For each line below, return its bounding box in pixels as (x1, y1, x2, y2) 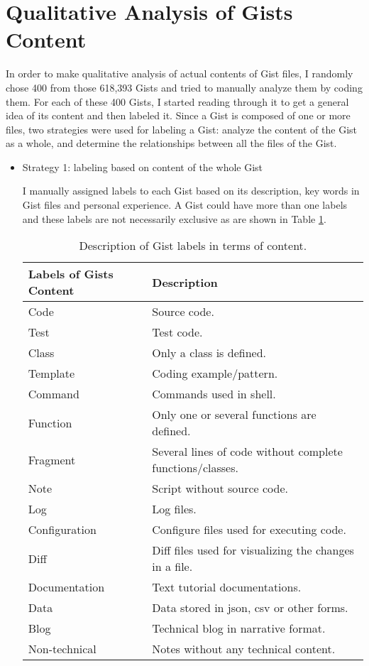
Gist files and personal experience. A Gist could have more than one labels (22, 197, 348, 212)
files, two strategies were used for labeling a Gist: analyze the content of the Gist (6, 121, 357, 136)
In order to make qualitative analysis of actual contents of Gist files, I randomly (6, 66, 353, 81)
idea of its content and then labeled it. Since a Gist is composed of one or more (6, 108, 351, 123)
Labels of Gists (28, 266, 114, 283)
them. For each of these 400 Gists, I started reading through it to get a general (6, 94, 349, 109)
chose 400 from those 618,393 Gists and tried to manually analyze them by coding (6, 80, 363, 94)
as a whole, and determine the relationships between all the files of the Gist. (6, 136, 337, 151)
